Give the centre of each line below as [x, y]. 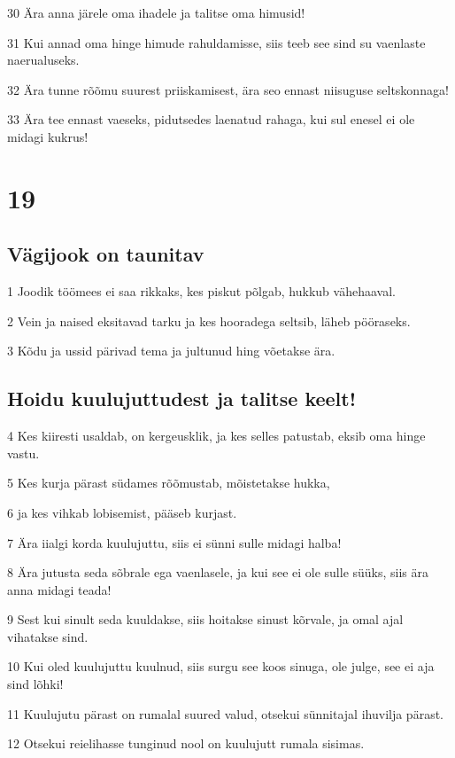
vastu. [23, 453]
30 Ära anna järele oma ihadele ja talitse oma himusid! [156, 12]
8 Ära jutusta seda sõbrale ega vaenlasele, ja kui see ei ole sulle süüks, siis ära [218, 572]
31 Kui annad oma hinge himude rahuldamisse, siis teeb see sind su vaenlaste [216, 42]
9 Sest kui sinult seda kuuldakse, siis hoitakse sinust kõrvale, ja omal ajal [205, 619]
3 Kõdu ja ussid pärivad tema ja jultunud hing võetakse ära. [171, 351]
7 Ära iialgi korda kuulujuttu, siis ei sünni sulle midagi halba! [174, 542]
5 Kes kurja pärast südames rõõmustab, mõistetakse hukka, [169, 483]
